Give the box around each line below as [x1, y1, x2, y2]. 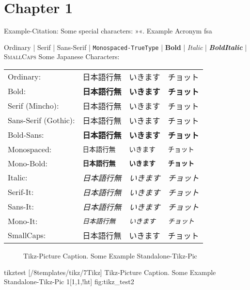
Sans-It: [8, 201, 34, 212]
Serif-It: [8, 186, 34, 198]
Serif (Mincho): [8, 100, 59, 112]
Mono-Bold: [8, 157, 48, 169]
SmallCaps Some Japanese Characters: [4, 51, 120, 62]
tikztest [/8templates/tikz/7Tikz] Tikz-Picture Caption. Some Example [4, 267, 216, 277]
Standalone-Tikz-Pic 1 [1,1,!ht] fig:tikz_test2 [4, 276, 134, 287]
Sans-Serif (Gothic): [8, 114, 75, 126]
